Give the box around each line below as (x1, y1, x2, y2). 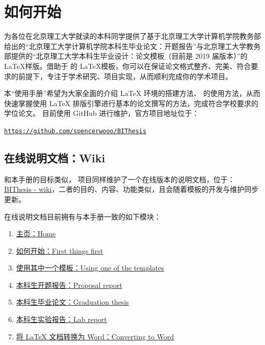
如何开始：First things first (16, 245, 103, 256)
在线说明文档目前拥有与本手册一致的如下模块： (4, 211, 161, 221)
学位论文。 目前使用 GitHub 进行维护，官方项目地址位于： (4, 108, 199, 118)
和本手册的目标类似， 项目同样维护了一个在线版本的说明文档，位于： (4, 174, 235, 184)
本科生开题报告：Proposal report (16, 279, 122, 290)
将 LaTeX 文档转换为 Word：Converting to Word (16, 331, 174, 341)
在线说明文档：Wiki (4, 150, 105, 165)
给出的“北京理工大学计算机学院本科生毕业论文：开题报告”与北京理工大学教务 (4, 40, 261, 51)
